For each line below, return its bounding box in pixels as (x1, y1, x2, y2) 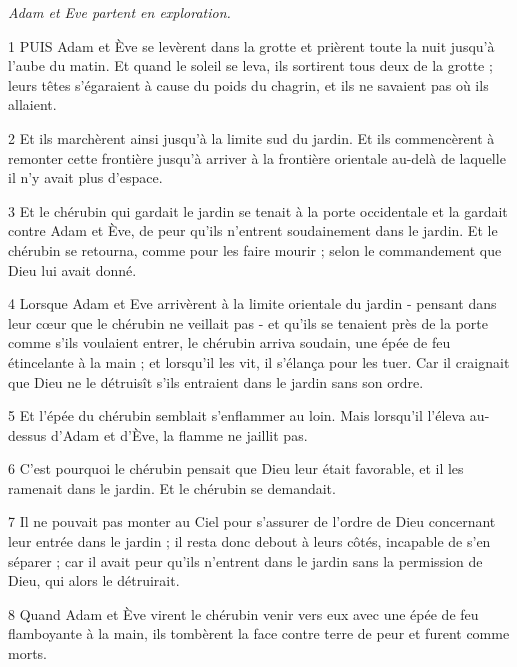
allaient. (8, 94, 57, 115)
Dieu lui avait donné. (8, 259, 137, 280)
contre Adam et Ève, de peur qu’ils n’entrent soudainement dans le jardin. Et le (8, 220, 498, 241)
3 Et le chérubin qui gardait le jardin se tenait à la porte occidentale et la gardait (8, 200, 508, 221)
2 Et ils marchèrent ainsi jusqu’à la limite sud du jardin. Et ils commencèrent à (8, 127, 495, 148)
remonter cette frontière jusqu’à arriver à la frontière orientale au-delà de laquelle (8, 147, 506, 168)
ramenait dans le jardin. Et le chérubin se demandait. (8, 477, 336, 498)
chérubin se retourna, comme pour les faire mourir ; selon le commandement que (8, 239, 502, 260)
